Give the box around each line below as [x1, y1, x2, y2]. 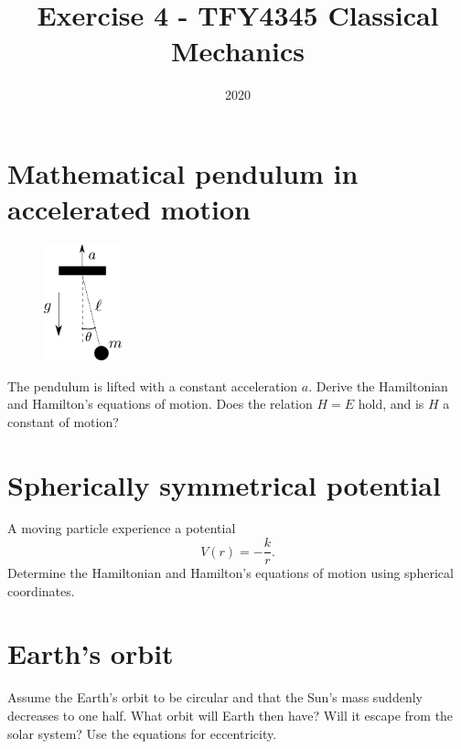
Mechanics [170, 32, 306, 70]
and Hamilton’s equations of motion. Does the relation [7, 394, 313, 413]
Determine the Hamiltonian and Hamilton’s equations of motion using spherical [7, 563, 454, 583]
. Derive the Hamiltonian [308, 376, 448, 395]
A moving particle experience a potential [7, 519, 236, 538]
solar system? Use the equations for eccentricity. [7, 723, 277, 743]
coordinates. [7, 581, 75, 600]
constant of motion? [7, 412, 119, 431]
